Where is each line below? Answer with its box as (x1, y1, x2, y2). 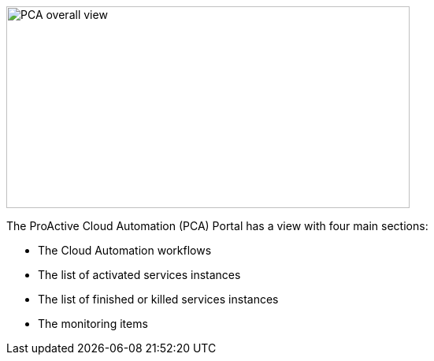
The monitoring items (38, 317, 148, 330)
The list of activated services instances (38, 268, 241, 281)
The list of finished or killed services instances (38, 292, 279, 306)
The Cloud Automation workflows (38, 244, 212, 257)
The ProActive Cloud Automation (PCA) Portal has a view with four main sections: (6, 219, 428, 233)
